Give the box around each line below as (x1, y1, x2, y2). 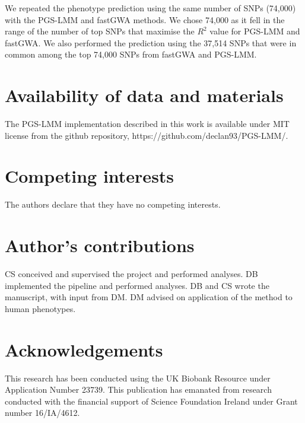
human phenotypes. (5, 302, 76, 314)
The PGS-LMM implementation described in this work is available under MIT (5, 117, 290, 130)
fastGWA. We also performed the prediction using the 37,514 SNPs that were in (5, 36, 297, 49)
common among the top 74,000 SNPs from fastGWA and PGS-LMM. (5, 48, 257, 61)
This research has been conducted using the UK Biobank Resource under (5, 371, 271, 384)
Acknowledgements (5, 337, 163, 361)
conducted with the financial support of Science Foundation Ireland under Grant (5, 395, 298, 407)
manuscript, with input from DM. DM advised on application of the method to (5, 291, 293, 303)
